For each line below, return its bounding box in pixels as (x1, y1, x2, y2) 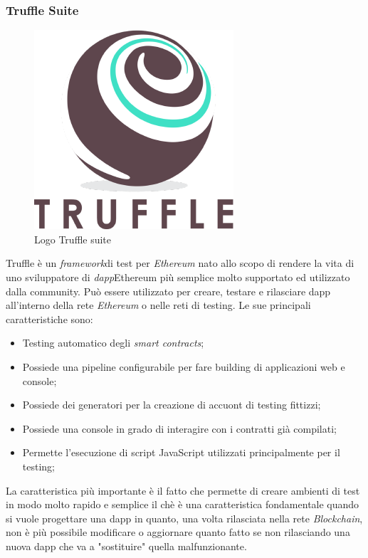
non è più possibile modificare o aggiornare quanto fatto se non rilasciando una (6, 525, 350, 539)
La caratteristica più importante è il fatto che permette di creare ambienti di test (6, 483, 360, 498)
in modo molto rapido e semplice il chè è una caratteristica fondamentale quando (6, 497, 359, 512)
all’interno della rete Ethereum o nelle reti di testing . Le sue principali (6, 298, 311, 312)
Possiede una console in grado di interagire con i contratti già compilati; (22, 421, 337, 436)
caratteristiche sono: (6, 311, 93, 326)
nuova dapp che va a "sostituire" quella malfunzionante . (6, 538, 247, 553)
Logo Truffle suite (34, 231, 112, 246)
